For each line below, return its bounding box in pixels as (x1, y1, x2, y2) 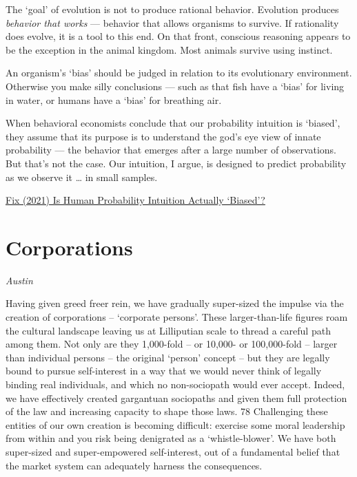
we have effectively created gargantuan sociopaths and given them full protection (6, 390, 347, 405)
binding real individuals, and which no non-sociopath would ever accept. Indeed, (6, 377, 345, 391)
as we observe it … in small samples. (6, 169, 158, 184)
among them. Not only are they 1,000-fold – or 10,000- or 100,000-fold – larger (6, 337, 338, 351)
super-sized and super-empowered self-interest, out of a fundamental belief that (6, 444, 340, 458)
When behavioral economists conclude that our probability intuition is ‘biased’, (6, 116, 340, 130)
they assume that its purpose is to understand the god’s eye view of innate (6, 129, 321, 143)
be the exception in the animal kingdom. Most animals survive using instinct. (6, 42, 333, 56)
